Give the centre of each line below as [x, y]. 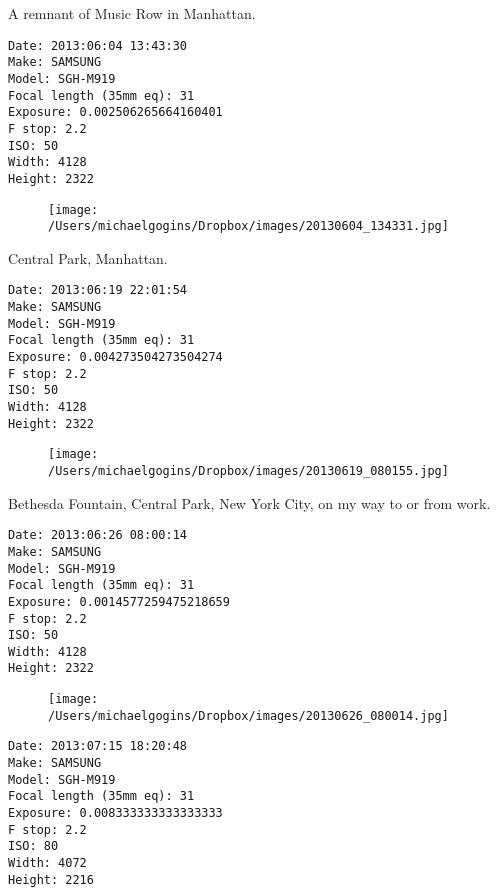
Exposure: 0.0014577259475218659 [119, 601]
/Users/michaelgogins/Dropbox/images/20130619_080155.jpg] [248, 470]
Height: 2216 [51, 879]
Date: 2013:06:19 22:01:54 [97, 290]
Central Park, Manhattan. [88, 257]
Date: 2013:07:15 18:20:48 [97, 746]
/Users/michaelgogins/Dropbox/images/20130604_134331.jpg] [248, 226]
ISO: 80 [33, 846]
